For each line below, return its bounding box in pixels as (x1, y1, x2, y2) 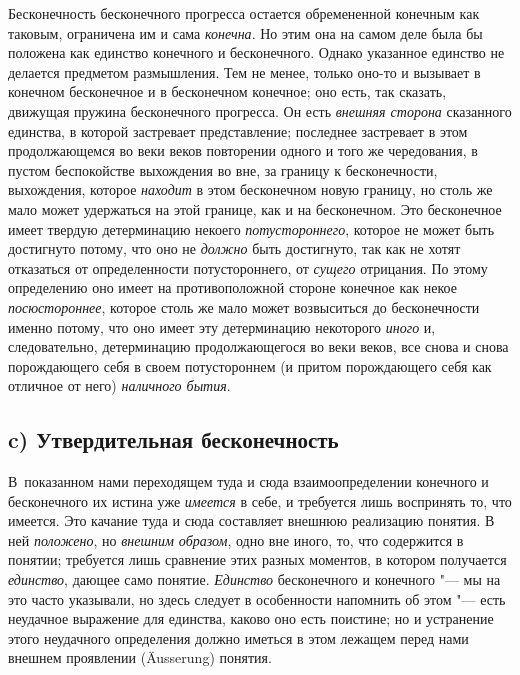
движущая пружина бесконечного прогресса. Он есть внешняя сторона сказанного (8, 100, 512, 121)
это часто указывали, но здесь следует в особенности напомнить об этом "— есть (8, 588, 506, 609)
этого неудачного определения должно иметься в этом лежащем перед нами (8, 627, 469, 648)
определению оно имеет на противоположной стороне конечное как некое (8, 277, 457, 298)
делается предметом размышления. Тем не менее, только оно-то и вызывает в (8, 61, 481, 82)
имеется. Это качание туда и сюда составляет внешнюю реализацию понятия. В (8, 510, 495, 531)
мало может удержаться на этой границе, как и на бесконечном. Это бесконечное (8, 198, 502, 219)
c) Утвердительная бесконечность (8, 424, 339, 455)
